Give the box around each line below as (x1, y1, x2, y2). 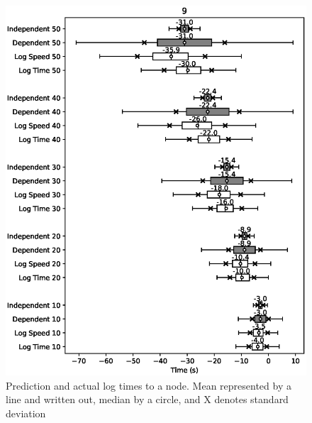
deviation (6, 406, 46, 420)
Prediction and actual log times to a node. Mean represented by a (6, 378, 291, 392)
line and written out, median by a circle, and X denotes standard (6, 392, 289, 407)
